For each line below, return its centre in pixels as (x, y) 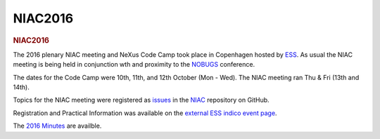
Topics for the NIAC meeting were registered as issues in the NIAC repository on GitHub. (141, 100)
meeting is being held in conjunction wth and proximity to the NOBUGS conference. (134, 65)
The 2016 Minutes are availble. (57, 126)
